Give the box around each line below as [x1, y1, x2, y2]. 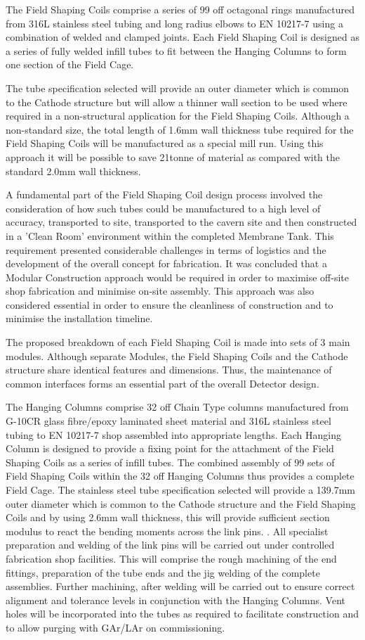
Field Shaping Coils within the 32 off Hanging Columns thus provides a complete [6, 468, 354, 483]
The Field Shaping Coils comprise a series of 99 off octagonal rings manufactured [6, 2, 354, 16]
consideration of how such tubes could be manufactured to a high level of [6, 200, 321, 215]
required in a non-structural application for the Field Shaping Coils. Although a [6, 108, 350, 123]
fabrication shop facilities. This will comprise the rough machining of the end [6, 551, 337, 565]
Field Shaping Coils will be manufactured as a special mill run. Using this [6, 136, 324, 151]
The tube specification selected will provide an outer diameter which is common [6, 80, 350, 95]
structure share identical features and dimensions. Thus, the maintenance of [6, 362, 332, 377]
